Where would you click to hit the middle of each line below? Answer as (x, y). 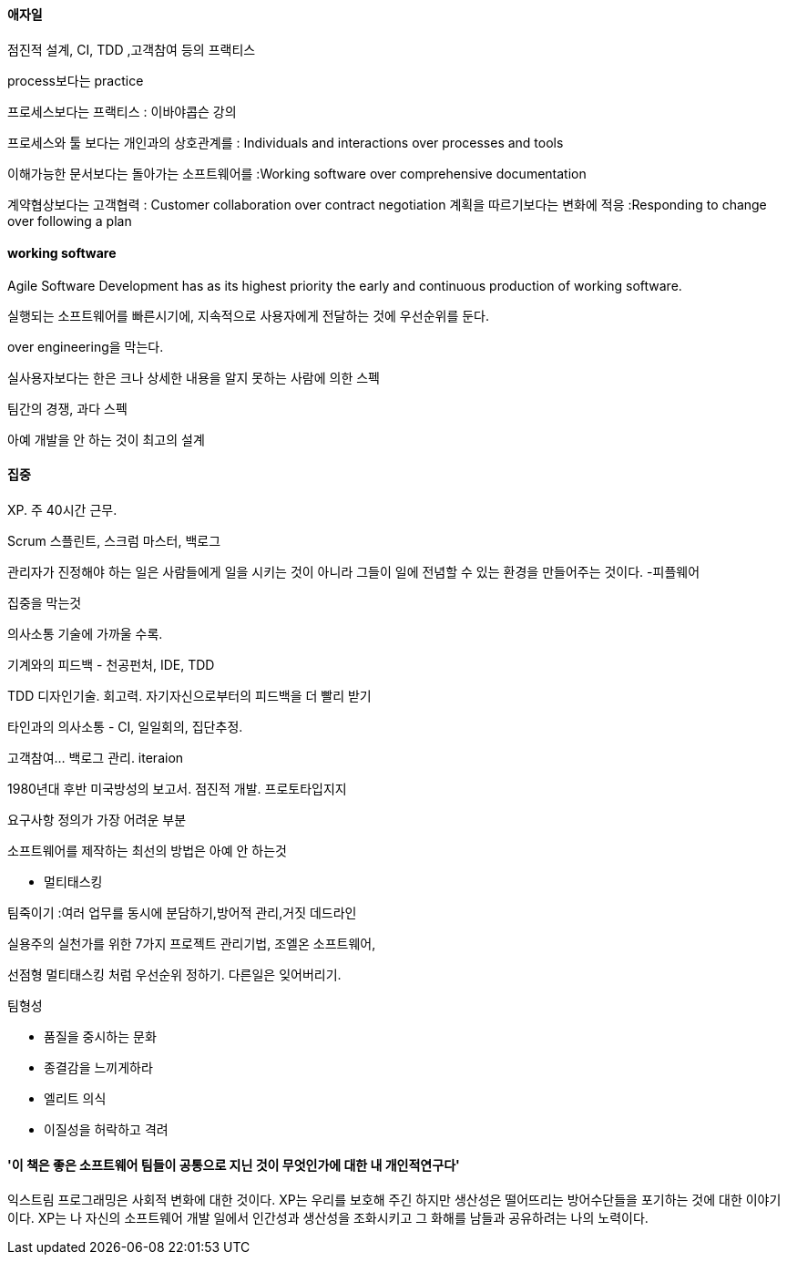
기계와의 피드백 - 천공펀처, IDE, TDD (111, 665)
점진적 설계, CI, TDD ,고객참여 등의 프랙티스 (132, 49)
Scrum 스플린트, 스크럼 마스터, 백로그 (114, 541)
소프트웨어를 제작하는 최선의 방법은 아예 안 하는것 (147, 851)
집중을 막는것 (45, 603)
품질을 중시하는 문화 (100, 1037)
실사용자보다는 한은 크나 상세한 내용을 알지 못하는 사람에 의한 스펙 (194, 377)
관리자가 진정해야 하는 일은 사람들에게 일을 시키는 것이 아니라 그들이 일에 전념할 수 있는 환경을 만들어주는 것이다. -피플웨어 (354, 572)
